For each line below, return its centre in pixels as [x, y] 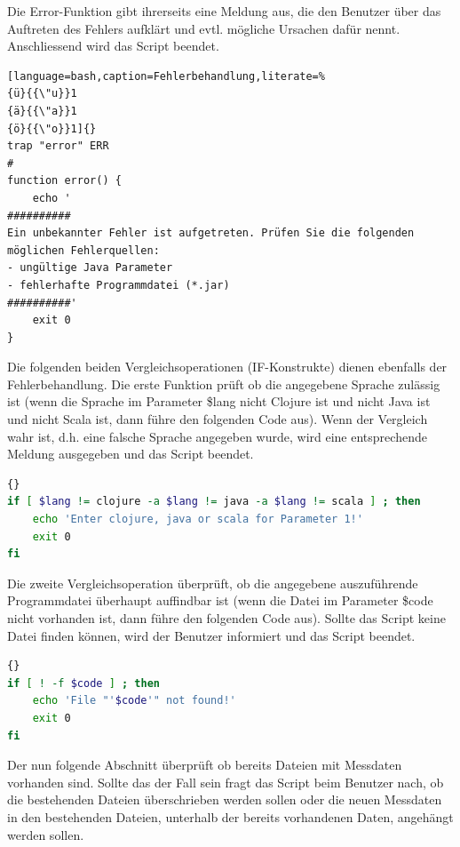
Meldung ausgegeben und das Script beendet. [131, 454]
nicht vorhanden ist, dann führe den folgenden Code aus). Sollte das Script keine [226, 618]
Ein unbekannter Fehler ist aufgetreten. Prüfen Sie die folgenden [211, 233]
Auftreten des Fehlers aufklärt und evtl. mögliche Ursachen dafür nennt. [204, 28]
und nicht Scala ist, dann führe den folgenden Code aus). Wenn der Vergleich [218, 419]
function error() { [64, 181]
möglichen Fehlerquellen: [83, 250]
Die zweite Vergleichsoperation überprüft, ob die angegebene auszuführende [213, 583]
